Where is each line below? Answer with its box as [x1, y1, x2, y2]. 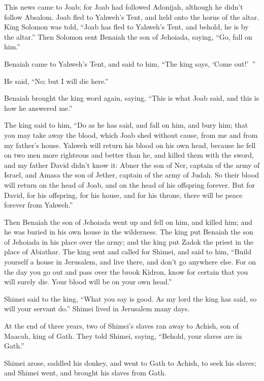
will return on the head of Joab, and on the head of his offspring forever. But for [4, 179, 255, 190]
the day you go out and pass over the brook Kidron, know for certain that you [4, 266, 248, 277]
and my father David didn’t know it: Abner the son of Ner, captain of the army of [4, 159, 260, 170]
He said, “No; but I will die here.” [4, 75, 109, 86]
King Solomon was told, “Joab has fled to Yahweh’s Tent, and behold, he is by [4, 21, 249, 32]
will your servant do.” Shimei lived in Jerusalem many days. [4, 303, 190, 314]
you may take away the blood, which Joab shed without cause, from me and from [4, 129, 258, 140]
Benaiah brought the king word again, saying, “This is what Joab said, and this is [4, 93, 259, 103]
